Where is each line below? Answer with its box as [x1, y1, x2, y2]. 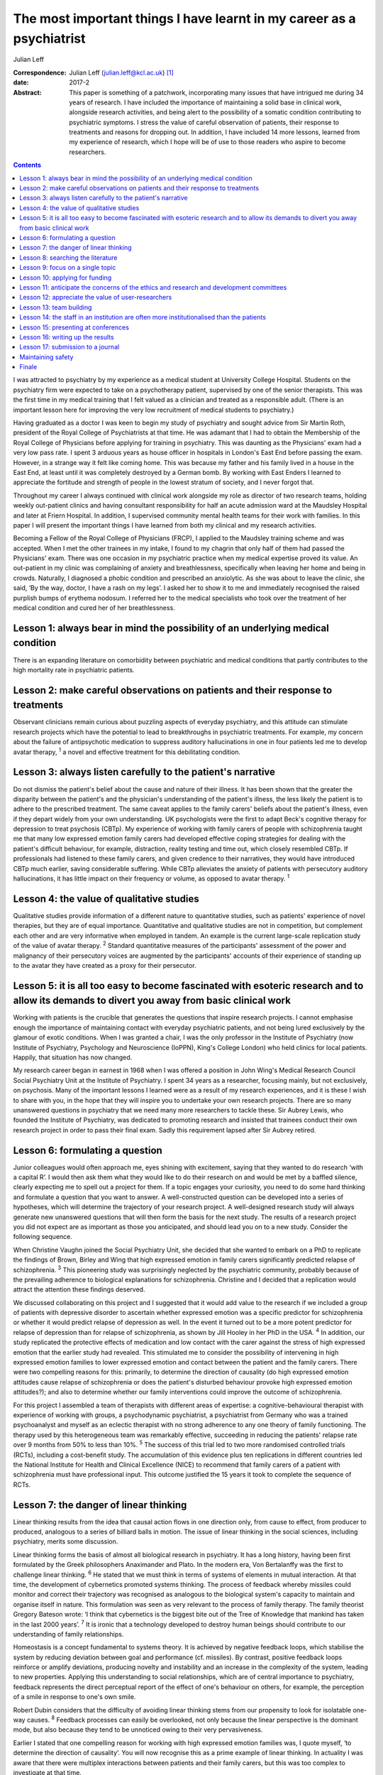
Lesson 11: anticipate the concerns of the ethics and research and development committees [19, 283, 287, 291]
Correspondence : [13, 68, 67, 77]
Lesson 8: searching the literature [19, 253, 118, 262]
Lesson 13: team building [19, 302, 92, 312]
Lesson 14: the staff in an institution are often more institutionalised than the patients [19, 313, 266, 322]
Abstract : [13, 88, 42, 97]
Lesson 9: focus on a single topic [19, 263, 116, 272]
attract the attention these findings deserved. [13, 1285, 145, 1294]
